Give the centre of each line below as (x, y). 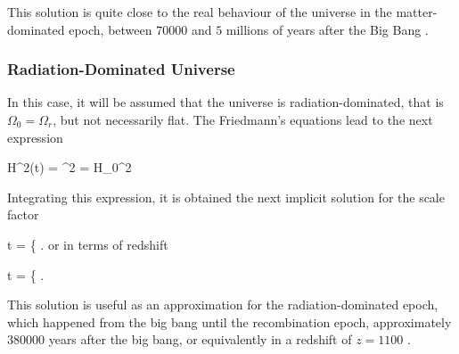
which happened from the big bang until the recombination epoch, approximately (229, 321)
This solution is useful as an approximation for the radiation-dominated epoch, (223, 305)
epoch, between (111, 29)
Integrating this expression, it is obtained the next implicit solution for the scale (226, 197)
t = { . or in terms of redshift (88, 244)
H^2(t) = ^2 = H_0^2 (70, 167)
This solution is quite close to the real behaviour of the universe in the (200, 12)
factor (23, 214)
